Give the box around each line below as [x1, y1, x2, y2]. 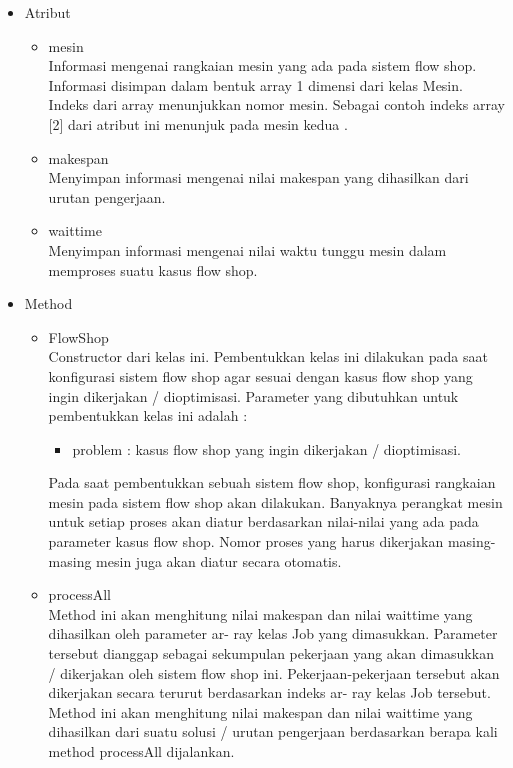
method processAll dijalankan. [48, 741, 235, 761]
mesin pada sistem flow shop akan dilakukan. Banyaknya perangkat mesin [48, 491, 503, 512]
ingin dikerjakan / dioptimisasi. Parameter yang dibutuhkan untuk [48, 385, 459, 406]
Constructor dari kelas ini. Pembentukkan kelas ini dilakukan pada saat [48, 346, 488, 367]
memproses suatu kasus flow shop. [48, 259, 258, 280]
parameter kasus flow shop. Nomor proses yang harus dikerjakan [48, 531, 444, 552]
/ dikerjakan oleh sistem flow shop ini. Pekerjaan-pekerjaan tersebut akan [48, 662, 500, 683]
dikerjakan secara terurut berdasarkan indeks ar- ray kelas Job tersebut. [48, 682, 491, 703]
